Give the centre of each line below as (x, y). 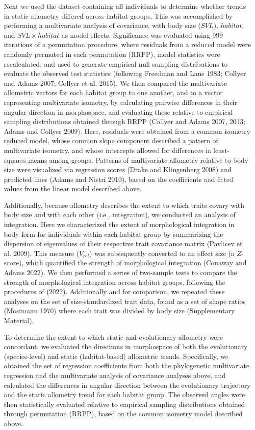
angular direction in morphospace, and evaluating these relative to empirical (118, 112)
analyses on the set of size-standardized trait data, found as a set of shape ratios (125, 301)
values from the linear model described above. (73, 189)
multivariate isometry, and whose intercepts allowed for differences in (108, 150)
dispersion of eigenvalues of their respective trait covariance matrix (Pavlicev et (123, 243)
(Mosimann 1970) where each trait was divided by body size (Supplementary (119, 311)
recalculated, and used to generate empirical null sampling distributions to (116, 63)
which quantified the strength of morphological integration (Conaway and (136, 263)
